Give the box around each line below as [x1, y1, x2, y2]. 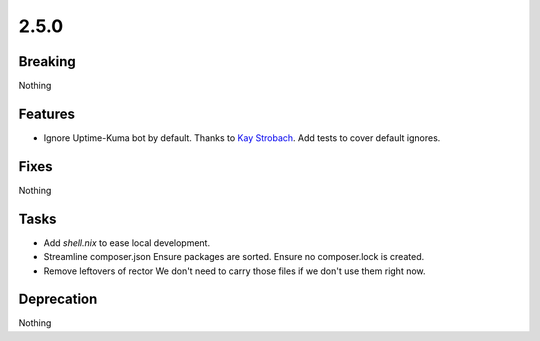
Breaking [18, 53, 77, 70]
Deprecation [18, 291, 98, 308]
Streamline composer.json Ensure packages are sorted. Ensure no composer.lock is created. [43, 251, 425, 263]
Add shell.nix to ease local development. [43, 236, 210, 249]
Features [18, 105, 75, 122]
